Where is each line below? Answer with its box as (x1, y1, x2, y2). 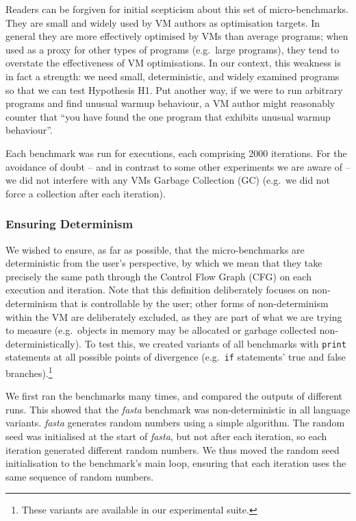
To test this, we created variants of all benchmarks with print (84, 336, 346, 350)
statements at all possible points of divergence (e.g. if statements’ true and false (5, 350, 346, 364)
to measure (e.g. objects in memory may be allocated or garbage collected (5, 323, 317, 337)
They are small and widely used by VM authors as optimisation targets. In (5, 15, 320, 29)
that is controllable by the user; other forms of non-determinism (60, 295, 329, 310)
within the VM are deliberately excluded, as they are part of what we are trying (5, 309, 342, 324)
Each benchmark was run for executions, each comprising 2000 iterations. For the (5, 145, 347, 160)
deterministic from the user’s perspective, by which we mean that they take (5, 256, 322, 270)
